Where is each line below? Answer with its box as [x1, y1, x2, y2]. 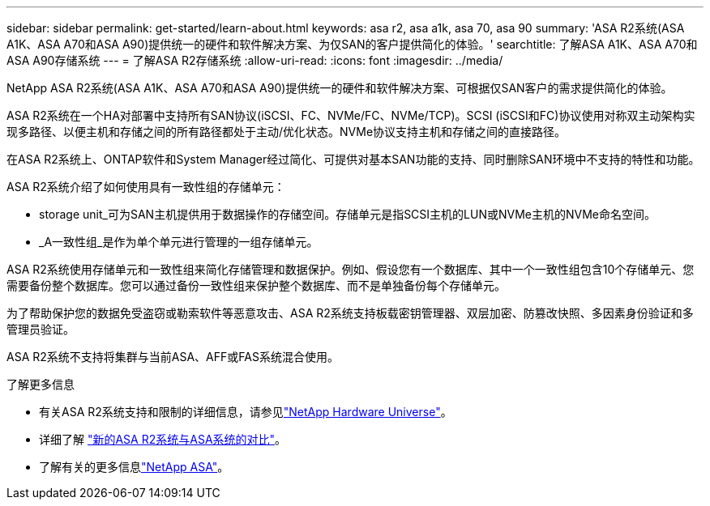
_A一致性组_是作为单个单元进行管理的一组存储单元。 [39, 235, 319, 249]
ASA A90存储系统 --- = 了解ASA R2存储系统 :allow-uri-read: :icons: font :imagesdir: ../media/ [6, 53, 503, 67]
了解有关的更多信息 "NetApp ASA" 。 [39, 460, 229, 474]
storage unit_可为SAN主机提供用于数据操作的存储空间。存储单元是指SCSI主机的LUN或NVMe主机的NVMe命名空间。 [39, 207, 657, 221]
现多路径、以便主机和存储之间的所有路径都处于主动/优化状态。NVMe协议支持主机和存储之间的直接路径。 [6, 125, 567, 138]
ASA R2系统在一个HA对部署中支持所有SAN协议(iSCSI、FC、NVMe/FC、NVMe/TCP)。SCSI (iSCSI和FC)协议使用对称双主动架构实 [6, 108, 695, 122]
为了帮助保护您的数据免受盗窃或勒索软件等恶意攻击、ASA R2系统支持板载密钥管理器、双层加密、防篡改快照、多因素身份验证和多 [6, 306, 694, 320]
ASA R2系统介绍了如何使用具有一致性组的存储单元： [6, 180, 285, 193]
